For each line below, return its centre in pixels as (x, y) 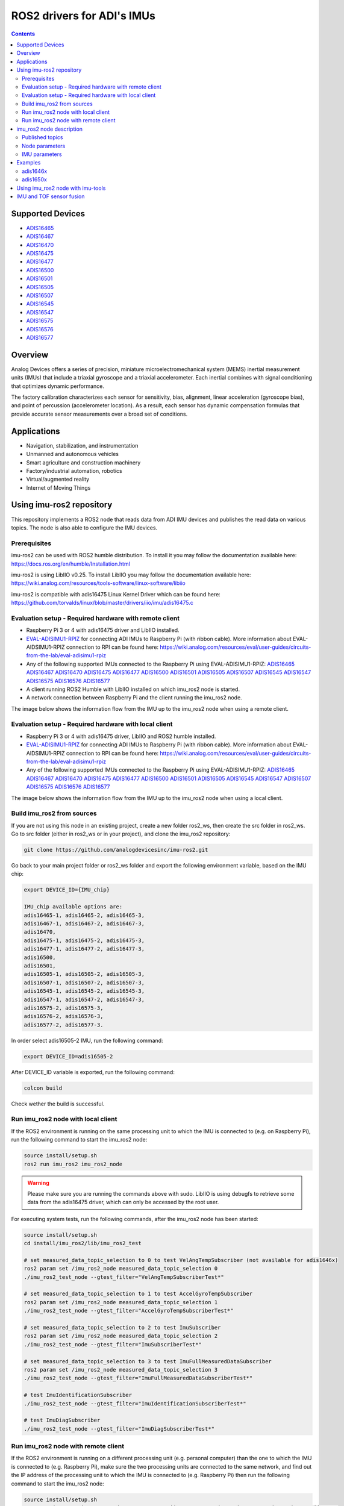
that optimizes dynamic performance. (58, 386)
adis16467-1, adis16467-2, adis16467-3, (84, 924)
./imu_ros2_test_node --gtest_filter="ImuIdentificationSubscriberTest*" (135, 1403)
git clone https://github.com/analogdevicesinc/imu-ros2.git (116, 850)
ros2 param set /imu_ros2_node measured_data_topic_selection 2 (121, 1336)
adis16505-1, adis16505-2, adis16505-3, (84, 974)
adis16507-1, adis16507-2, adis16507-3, (84, 983)
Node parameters (44, 146)
